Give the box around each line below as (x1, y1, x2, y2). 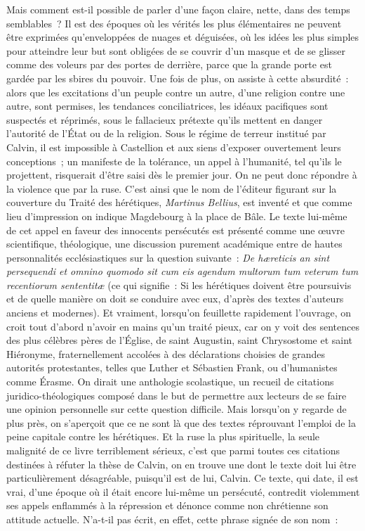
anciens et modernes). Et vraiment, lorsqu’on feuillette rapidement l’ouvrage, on (6, 305, 352, 320)
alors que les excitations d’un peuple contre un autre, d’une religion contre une (6, 84, 345, 99)
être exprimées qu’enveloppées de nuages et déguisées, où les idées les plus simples (6, 30, 359, 44)
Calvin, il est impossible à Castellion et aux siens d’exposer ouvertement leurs (6, 139, 341, 154)
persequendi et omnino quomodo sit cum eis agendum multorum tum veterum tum (6, 264, 359, 279)
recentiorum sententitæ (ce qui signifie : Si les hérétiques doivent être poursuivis (6, 277, 352, 292)
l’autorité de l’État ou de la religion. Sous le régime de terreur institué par (6, 126, 326, 141)
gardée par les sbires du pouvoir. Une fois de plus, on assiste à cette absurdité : (6, 70, 349, 85)
